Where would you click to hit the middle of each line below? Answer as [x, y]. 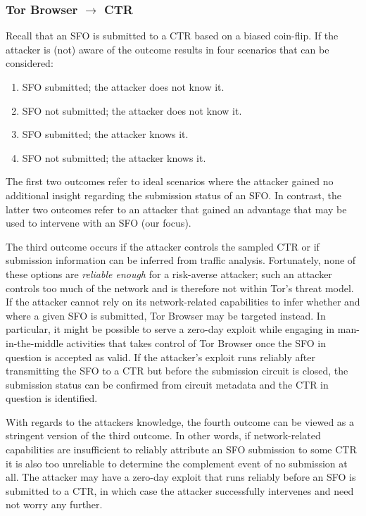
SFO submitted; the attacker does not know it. [123, 87]
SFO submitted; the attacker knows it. [105, 134]
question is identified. [52, 398]
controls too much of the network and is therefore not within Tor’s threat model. [180, 288]
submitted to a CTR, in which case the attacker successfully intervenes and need [180, 490]
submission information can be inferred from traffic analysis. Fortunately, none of [181, 260]
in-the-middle [34, 342]
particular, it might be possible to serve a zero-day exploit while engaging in [170, 329]
